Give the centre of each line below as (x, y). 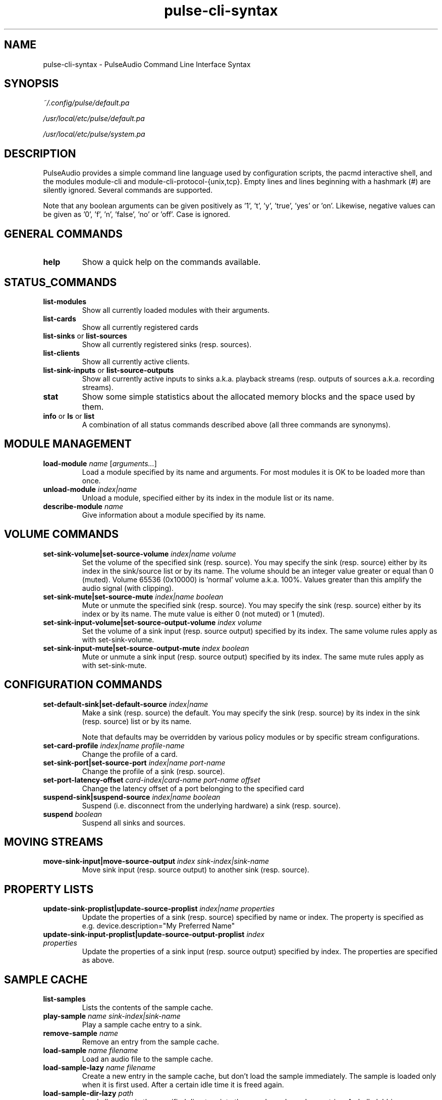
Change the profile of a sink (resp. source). (153, 771)
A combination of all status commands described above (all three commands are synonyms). (236, 424)
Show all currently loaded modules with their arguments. (176, 310)
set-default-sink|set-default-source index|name (126, 704)
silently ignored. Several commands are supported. (128, 190)
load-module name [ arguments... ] (100, 463)
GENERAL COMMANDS (64, 234)
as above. (98, 960)
